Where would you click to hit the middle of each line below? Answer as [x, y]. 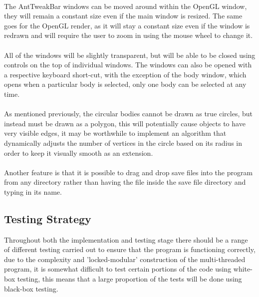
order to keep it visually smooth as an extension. [79, 152]
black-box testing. [31, 288]
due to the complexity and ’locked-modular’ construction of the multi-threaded [125, 259]
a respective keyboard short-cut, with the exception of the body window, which [125, 74]
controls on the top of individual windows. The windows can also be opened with [128, 65]
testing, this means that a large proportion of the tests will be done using [129, 279]
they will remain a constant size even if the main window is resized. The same [123, 16]
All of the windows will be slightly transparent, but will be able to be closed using [130, 55]
